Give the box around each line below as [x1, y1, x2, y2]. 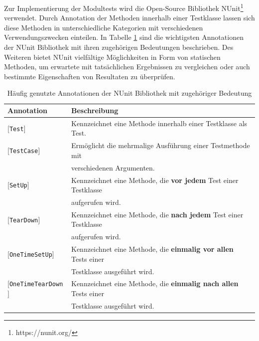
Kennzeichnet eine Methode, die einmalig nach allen [71, 278, 239, 289]
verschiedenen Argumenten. [71, 162, 155, 172]
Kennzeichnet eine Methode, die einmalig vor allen [71, 244, 234, 254]
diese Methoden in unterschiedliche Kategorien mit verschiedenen [4, 22, 203, 32]
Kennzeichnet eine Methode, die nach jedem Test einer [71, 209, 244, 219]
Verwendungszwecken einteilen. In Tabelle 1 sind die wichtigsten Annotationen [4, 32, 244, 42]
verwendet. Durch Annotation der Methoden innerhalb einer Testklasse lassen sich [4, 12, 255, 23]
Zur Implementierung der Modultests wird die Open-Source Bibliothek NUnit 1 [4, 1, 244, 13]
